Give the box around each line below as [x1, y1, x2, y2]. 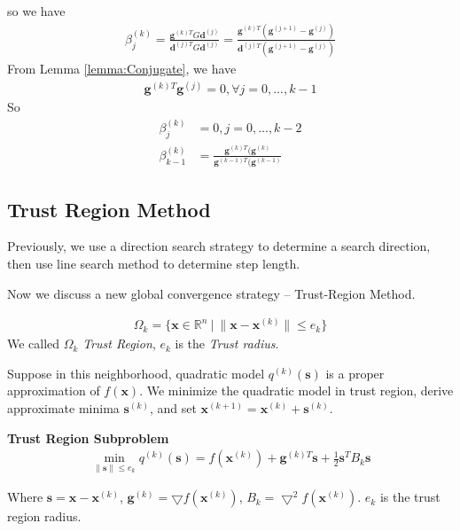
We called [7, 334, 60, 353]
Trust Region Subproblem [7, 428, 169, 447]
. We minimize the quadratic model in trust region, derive [139, 381, 454, 400]
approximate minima [7, 399, 120, 418]
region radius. [7, 507, 82, 526]
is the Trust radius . [175, 334, 279, 353]
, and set [149, 399, 197, 418]
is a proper [325, 363, 385, 382]
